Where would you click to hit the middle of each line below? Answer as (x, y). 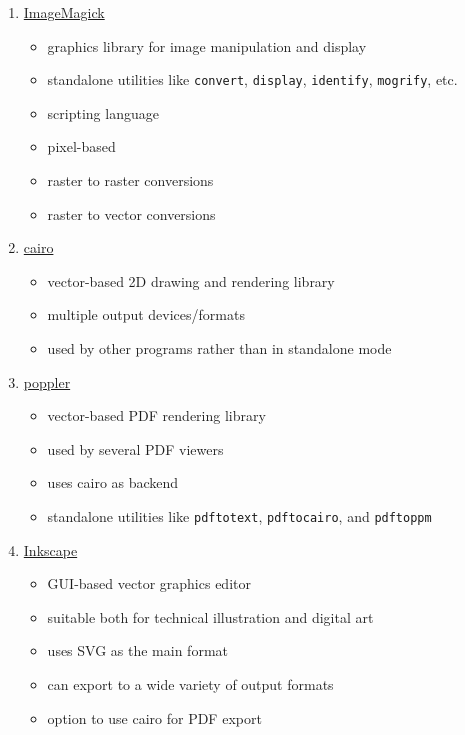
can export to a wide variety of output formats (190, 684)
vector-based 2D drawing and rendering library (191, 280)
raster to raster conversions (130, 180)
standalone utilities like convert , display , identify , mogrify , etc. (252, 79)
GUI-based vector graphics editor (149, 583)
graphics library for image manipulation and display (207, 45)
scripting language (103, 112)
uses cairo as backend (113, 482)
